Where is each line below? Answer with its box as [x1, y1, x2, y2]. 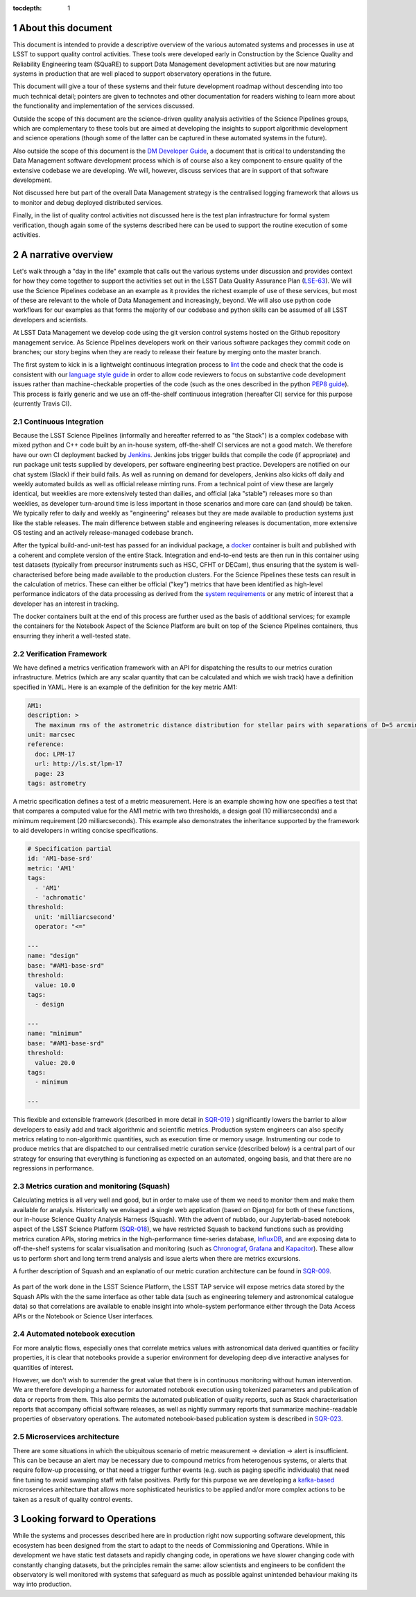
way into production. [12, 1580, 72, 1589]
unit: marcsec [27, 730, 76, 738]
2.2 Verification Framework [12, 649, 107, 659]
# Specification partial [27, 845, 112, 853]
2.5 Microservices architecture [12, 1432, 120, 1441]
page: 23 [35, 770, 64, 777]
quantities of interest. [12, 1363, 74, 1371]
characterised [12, 570, 53, 579]
